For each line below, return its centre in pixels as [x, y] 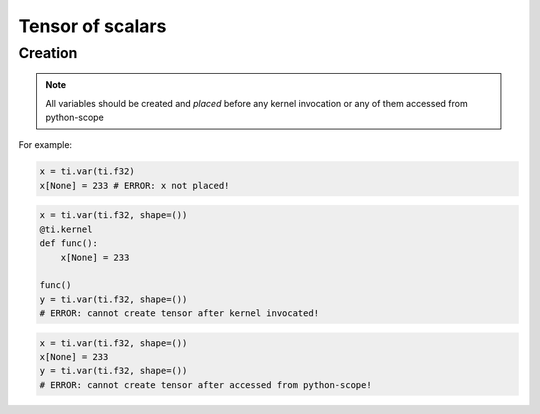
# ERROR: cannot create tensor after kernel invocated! [179, 313]
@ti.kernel [66, 229]
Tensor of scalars [92, 26]
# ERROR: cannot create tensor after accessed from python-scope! [205, 384]
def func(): [69, 243]
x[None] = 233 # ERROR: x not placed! [134, 185]
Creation [48, 53]
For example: [45, 145]
